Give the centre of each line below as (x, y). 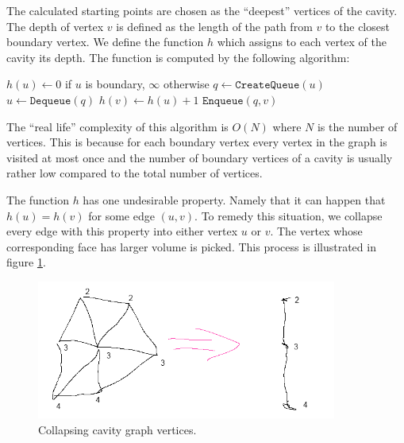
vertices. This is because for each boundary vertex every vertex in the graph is (197, 142)
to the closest (357, 26)
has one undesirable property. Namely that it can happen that (234, 199)
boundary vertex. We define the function (105, 42)
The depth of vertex (55, 26)
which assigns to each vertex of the (302, 42)
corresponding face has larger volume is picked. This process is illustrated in (191, 246)
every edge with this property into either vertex (122, 231)
